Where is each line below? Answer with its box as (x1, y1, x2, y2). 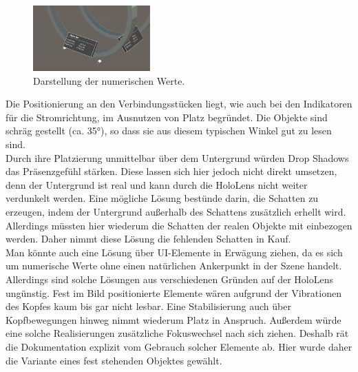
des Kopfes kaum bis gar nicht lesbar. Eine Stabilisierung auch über (6, 299, 291, 313)
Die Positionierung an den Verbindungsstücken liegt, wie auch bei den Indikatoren (6, 96, 352, 111)
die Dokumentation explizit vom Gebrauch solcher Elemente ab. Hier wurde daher (6, 339, 352, 353)
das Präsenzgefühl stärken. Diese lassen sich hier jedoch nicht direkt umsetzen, (6, 164, 337, 178)
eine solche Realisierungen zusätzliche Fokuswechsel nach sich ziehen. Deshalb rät (6, 326, 349, 340)
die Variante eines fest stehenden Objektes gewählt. (6, 353, 222, 367)
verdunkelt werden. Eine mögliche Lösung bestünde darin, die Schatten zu (6, 191, 319, 205)
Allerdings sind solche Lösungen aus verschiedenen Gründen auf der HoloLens (6, 271, 334, 286)
